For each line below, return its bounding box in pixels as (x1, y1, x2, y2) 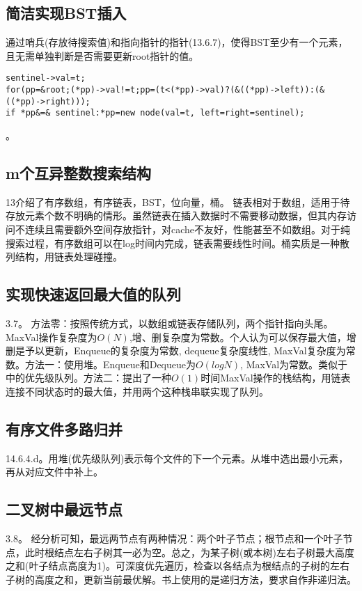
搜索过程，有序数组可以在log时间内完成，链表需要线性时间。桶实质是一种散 (6, 235, 349, 250)
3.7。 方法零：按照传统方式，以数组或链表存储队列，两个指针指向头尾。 (6, 315, 333, 330)
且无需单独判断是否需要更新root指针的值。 (6, 48, 199, 63)
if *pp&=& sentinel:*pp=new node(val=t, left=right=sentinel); (6, 108, 305, 118)
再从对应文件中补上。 (6, 464, 103, 479)
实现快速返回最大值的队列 (6, 283, 181, 305)
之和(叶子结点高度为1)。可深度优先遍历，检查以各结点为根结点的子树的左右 (6, 558, 349, 573)
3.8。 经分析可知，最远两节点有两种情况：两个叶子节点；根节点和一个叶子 (6, 531, 343, 546)
